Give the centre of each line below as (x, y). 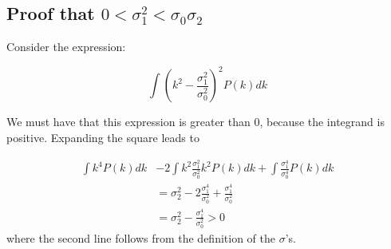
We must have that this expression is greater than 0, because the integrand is (195, 122)
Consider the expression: (66, 47)
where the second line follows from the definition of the (141, 237)
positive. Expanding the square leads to (103, 137)
